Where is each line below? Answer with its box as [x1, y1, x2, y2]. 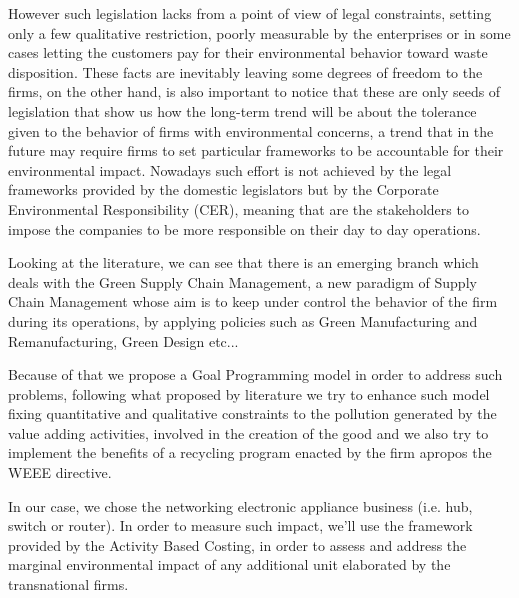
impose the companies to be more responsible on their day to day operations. [8, 218, 481, 239]
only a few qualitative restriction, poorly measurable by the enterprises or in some [8, 22, 511, 43]
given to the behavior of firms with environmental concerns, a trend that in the [8, 120, 494, 141]
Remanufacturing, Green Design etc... [8, 330, 239, 351]
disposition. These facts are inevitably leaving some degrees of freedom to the [8, 61, 483, 82]
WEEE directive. [8, 462, 112, 483]
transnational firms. [8, 574, 129, 595]
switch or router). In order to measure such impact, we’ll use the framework [8, 515, 473, 536]
